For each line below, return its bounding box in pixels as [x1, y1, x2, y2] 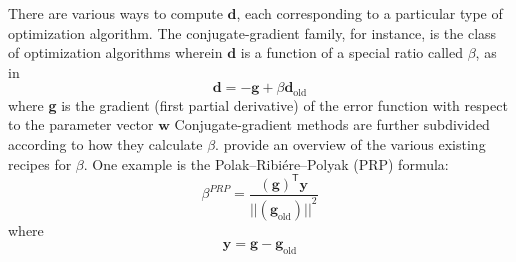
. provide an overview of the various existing [215, 134, 486, 155]
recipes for [8, 153, 72, 174]
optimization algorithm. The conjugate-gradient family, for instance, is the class [8, 22, 497, 43]
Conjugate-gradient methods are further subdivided [174, 114, 490, 135]
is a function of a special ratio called [240, 42, 463, 63]
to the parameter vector [8, 114, 154, 135]
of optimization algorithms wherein [8, 42, 223, 63]
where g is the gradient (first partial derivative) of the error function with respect [8, 94, 508, 115]
